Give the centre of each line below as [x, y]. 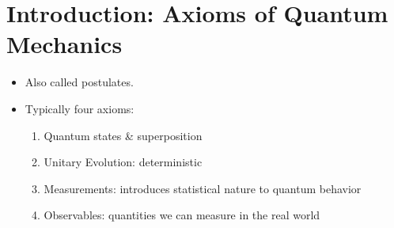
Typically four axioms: [80, 108]
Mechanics [64, 44]
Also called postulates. [79, 82]
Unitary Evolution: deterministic [123, 162]
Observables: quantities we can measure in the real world [182, 215]
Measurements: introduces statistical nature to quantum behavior [203, 188]
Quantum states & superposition [123, 135]
